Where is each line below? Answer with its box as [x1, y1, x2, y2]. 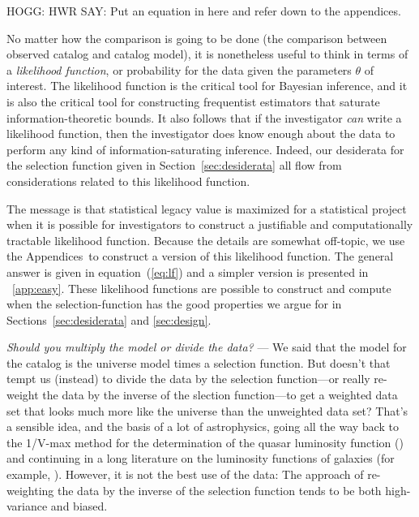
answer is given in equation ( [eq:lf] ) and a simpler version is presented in [6, 263, 369, 280]
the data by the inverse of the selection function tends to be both [57, 481, 382, 498]
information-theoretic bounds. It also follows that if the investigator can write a [6, 109, 402, 126]
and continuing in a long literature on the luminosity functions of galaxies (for [6, 450, 395, 467]
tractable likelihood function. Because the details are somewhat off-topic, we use [6, 231, 405, 248]
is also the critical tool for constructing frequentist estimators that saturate [6, 93, 380, 110]
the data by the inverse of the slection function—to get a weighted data [42, 386, 398, 403]
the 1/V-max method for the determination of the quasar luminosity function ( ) [6, 433, 404, 450]
